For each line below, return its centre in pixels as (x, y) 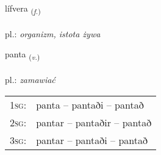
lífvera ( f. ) (23, 9)
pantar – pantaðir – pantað (94, 122)
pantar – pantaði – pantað (92, 140)
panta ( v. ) (23, 55)
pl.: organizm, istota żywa (53, 33)
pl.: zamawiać (30, 80)
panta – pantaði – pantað (90, 104)
